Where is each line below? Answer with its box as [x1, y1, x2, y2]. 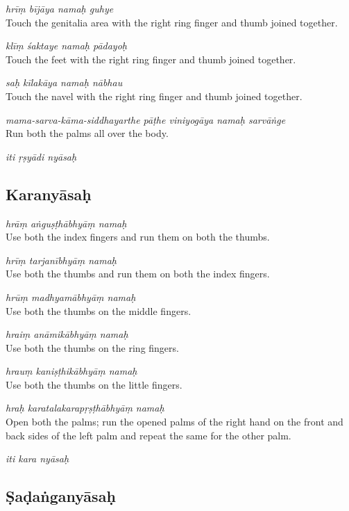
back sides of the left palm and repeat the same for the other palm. [6, 428, 291, 442]
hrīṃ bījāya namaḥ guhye [6, 1, 114, 15]
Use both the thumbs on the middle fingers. [6, 303, 191, 318]
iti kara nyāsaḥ [6, 451, 69, 466]
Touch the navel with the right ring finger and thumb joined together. [6, 88, 303, 103]
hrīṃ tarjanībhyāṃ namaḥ [6, 252, 117, 267]
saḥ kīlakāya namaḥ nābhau [6, 75, 123, 90]
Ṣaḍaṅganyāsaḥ [6, 485, 116, 507]
